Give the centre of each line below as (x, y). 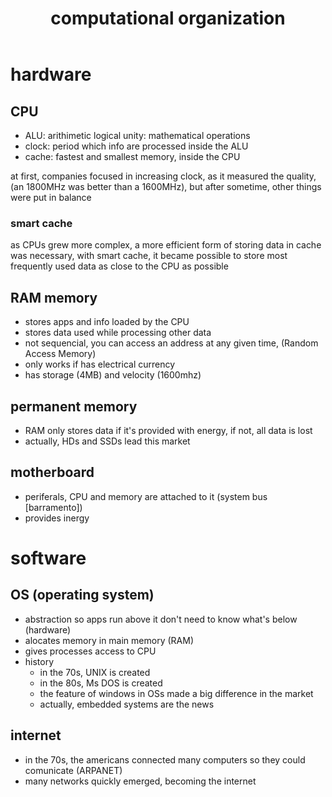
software (48, 558)
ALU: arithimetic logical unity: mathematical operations (137, 135)
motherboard (52, 472)
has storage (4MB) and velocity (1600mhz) (113, 375)
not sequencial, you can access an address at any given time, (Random (171, 343)
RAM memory (54, 297)
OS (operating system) (82, 595)
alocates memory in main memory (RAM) (109, 640)
